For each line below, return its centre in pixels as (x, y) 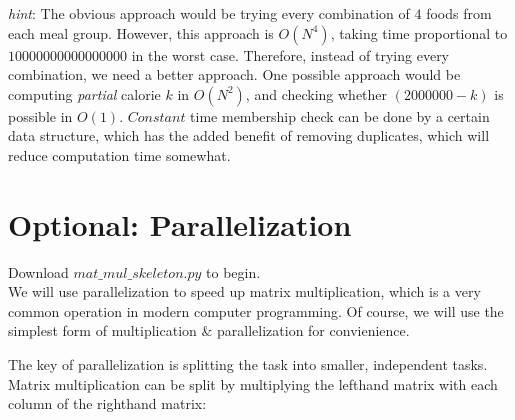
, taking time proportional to (419, 32)
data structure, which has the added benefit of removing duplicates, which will (249, 135)
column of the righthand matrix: (107, 403)
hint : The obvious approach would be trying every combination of (209, 13)
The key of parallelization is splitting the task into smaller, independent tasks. (248, 364)
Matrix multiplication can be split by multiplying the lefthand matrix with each (253, 383)
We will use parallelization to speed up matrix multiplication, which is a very (244, 291)
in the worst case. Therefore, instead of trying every (290, 54)
